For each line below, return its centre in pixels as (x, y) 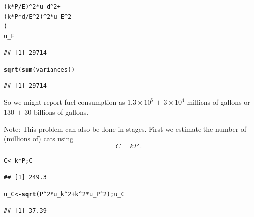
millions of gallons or (218, 102)
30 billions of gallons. (56, 112)
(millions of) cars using (39, 138)
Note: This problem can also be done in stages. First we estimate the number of (125, 128)
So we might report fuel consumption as (65, 102)
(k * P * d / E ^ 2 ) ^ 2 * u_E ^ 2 (38, 17)
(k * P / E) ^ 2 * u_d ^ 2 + (32, 7)
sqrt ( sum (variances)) (40, 70)
